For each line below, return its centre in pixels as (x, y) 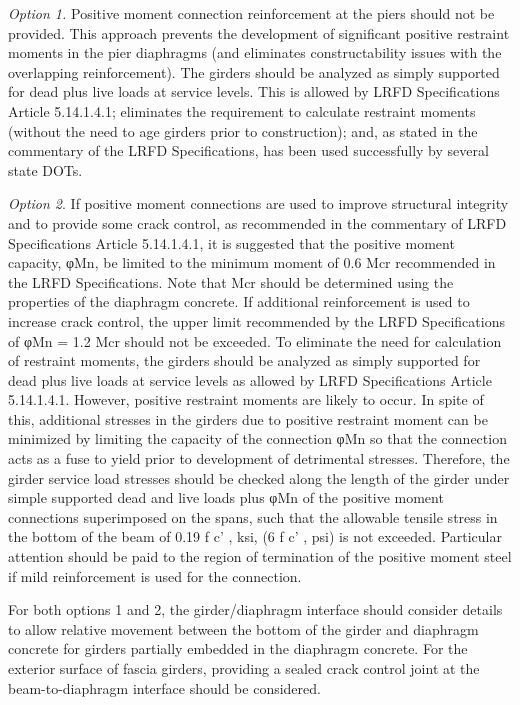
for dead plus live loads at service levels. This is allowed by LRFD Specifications (254, 91)
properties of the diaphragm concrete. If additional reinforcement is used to (239, 301)
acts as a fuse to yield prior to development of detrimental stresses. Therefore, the (259, 458)
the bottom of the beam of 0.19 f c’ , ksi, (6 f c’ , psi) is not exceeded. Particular (255, 536)
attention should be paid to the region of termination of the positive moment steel (260, 556)
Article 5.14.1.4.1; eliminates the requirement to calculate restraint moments (242, 110)
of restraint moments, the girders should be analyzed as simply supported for (244, 360)
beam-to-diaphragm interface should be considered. (164, 687)
